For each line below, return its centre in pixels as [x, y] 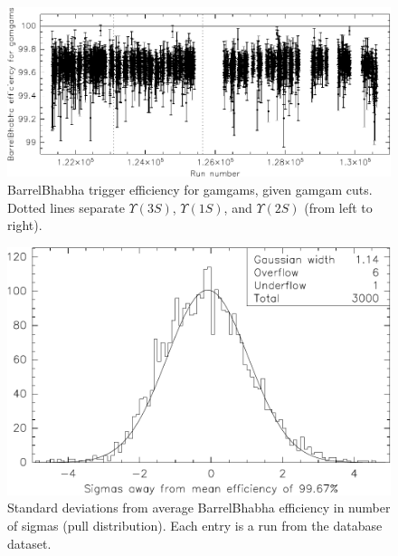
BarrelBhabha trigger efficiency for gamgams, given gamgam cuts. [190, 189]
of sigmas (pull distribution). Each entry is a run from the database [195, 526]
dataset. [29, 543]
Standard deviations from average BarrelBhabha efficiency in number [199, 508]
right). [25, 225]
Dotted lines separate [66, 207]
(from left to [338, 207]
